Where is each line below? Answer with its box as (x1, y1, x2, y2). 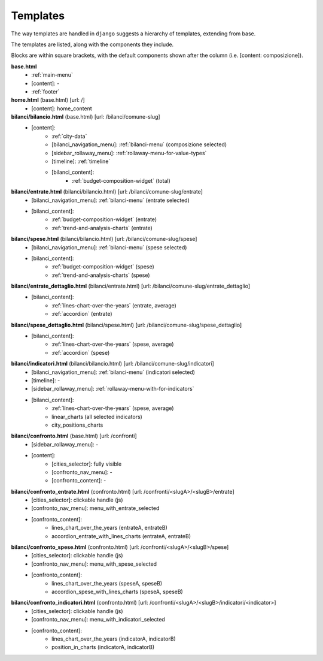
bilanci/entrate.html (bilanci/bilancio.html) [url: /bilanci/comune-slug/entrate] (11, 188, 203, 195)
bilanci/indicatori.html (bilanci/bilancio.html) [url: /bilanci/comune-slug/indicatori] (11, 360, 215, 367)
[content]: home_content (31, 105, 92, 112)
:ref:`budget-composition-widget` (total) (72, 177, 170, 184)
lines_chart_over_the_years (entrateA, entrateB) (51, 524, 167, 532)
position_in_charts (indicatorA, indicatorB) (51, 644, 155, 651)
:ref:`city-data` (51, 132, 87, 140)
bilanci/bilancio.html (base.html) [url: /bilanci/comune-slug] (11, 113, 161, 120)
